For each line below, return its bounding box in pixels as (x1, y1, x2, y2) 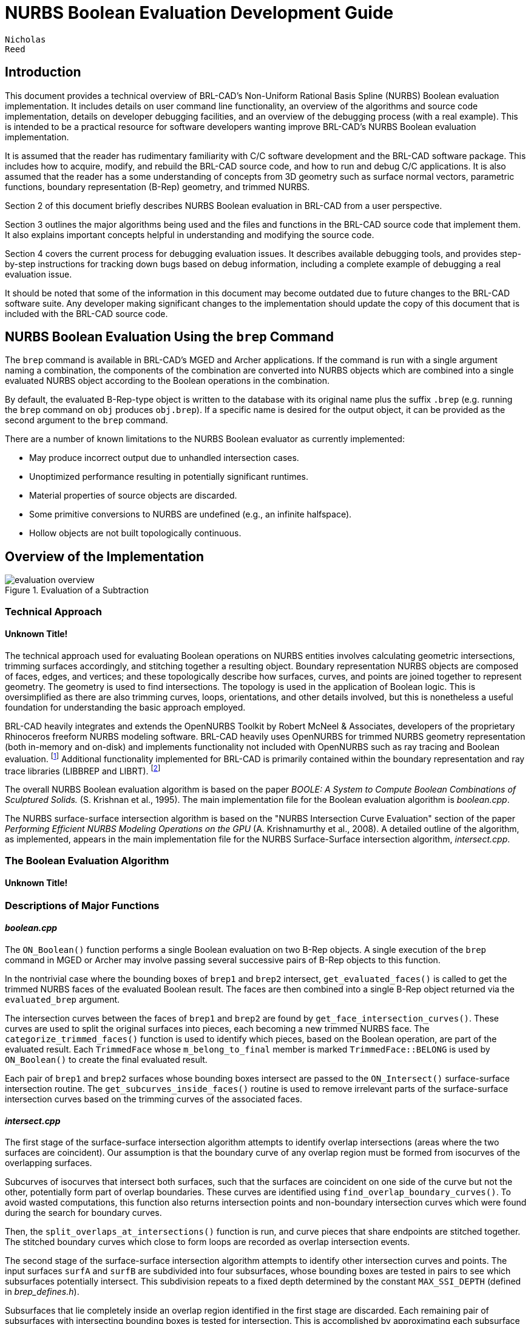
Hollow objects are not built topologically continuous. (29, 528, 242, 539)
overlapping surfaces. (5, 1158, 92, 1169)
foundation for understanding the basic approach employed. (5, 701, 246, 712)
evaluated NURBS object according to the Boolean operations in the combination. (5, 375, 330, 386)
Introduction (5, 64, 81, 80)
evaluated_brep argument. (5, 994, 120, 1005)
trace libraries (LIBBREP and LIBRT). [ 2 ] (5, 763, 161, 776)
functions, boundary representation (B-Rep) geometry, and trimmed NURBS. (5, 181, 310, 192)
